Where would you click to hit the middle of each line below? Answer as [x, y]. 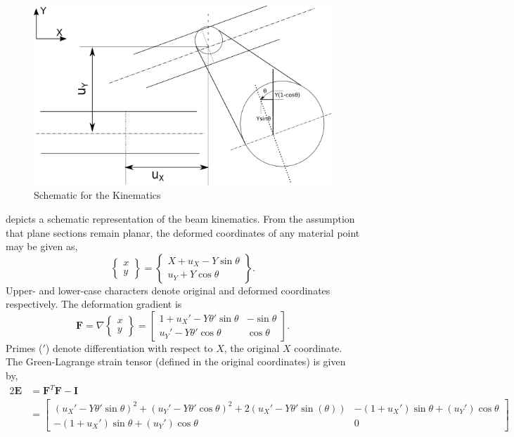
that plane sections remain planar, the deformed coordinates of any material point [183, 232]
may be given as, [42, 246]
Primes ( [24, 347]
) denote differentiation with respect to [129, 347]
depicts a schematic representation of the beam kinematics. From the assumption [180, 218]
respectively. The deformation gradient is [94, 304]
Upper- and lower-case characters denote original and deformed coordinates [168, 290]
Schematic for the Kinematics [97, 195]
